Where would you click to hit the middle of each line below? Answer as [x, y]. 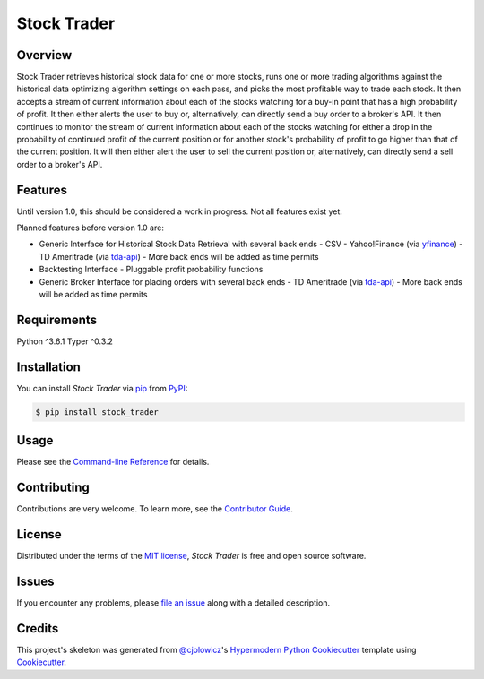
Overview [44, 55]
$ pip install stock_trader [97, 412]
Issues [35, 581]
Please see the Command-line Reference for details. [113, 462]
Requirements [57, 319]
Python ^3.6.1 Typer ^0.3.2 [65, 341]
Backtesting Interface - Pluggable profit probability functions [151, 270]
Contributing [53, 488]
